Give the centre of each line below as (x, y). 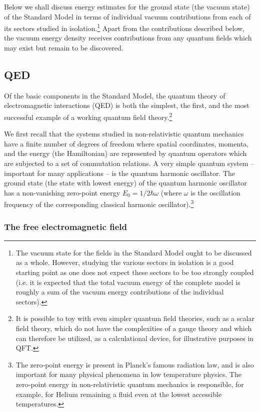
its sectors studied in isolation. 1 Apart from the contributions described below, (124, 27)
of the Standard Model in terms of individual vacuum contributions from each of (127, 16)
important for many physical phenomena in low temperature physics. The (128, 374)
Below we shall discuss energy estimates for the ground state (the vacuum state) (127, 6)
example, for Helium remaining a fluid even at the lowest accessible (119, 394)
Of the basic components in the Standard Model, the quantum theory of (115, 95)
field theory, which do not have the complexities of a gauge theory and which (134, 328)
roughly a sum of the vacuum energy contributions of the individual (120, 292)
